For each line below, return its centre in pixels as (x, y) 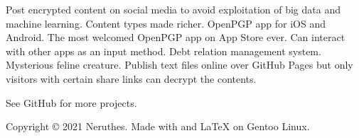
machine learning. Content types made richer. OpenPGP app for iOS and (166, 23)
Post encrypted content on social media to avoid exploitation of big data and (173, 9)
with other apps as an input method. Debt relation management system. (164, 51)
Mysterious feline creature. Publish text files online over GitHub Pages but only (179, 65)
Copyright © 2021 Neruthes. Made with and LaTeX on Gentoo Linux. (158, 126)
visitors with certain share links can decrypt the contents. (131, 78)
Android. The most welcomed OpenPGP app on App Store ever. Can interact (176, 37)
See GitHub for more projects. (71, 102)
